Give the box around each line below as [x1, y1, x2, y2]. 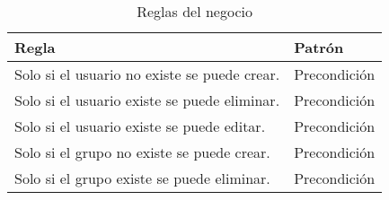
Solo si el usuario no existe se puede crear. [14, 64, 280, 84]
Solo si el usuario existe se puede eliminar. [14, 90, 280, 110]
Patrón [294, 37, 344, 57]
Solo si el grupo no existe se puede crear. [14, 142, 270, 162]
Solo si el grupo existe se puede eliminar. [14, 168, 270, 188]
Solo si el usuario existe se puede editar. [14, 116, 266, 136]
